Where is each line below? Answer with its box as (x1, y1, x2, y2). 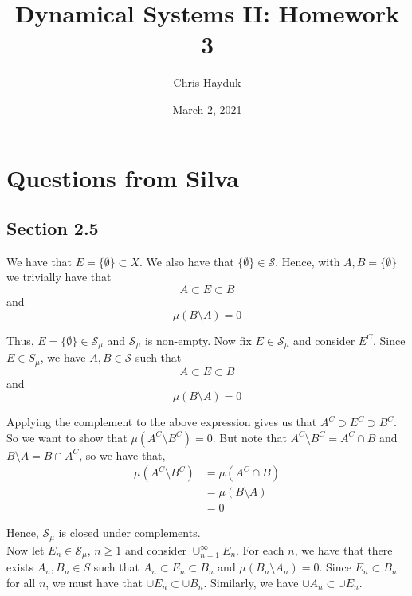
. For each (236, 541, 284, 558)
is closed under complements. (58, 524, 201, 541)
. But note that (212, 429, 287, 445)
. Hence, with (275, 253, 340, 269)
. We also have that (139, 253, 234, 269)
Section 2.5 (6, 216, 99, 241)
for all (6, 574, 36, 590)
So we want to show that (6, 429, 128, 445)
